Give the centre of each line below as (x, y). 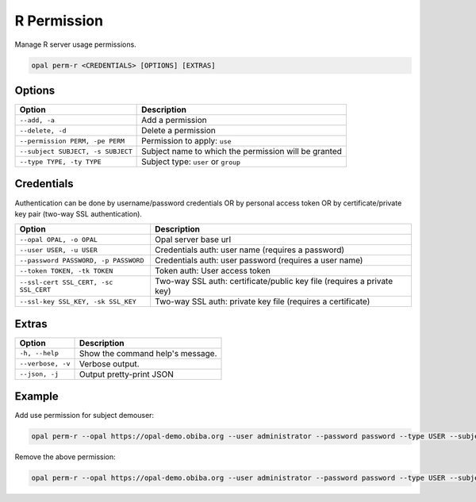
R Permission (59, 21)
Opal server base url (193, 240)
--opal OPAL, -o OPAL (59, 239)
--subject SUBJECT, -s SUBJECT (76, 151)
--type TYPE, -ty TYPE (61, 161)
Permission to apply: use (186, 141)
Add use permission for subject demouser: (84, 416)
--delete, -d (43, 130)
